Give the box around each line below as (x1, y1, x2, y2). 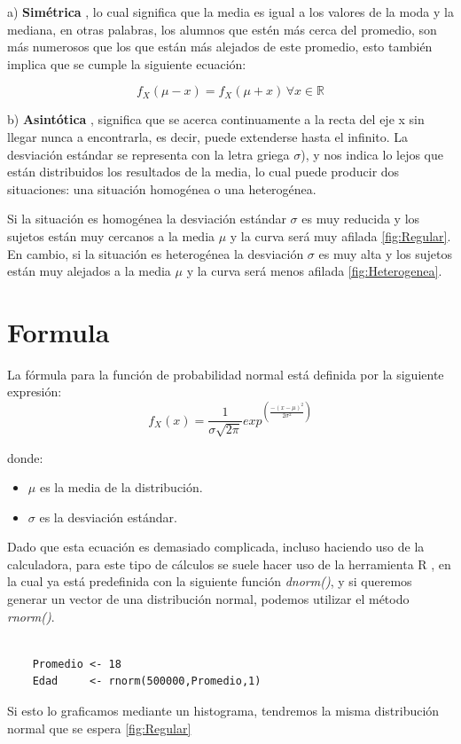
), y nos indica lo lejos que (301, 145, 444, 163)
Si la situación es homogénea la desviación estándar (7, 209, 286, 228)
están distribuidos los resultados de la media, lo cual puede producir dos (7, 162, 400, 181)
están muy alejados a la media (7, 262, 171, 280)
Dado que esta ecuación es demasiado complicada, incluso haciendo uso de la (7, 537, 425, 556)
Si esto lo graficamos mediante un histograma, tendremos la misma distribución (7, 701, 440, 720)
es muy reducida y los (301, 209, 420, 228)
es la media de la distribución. (39, 478, 203, 497)
